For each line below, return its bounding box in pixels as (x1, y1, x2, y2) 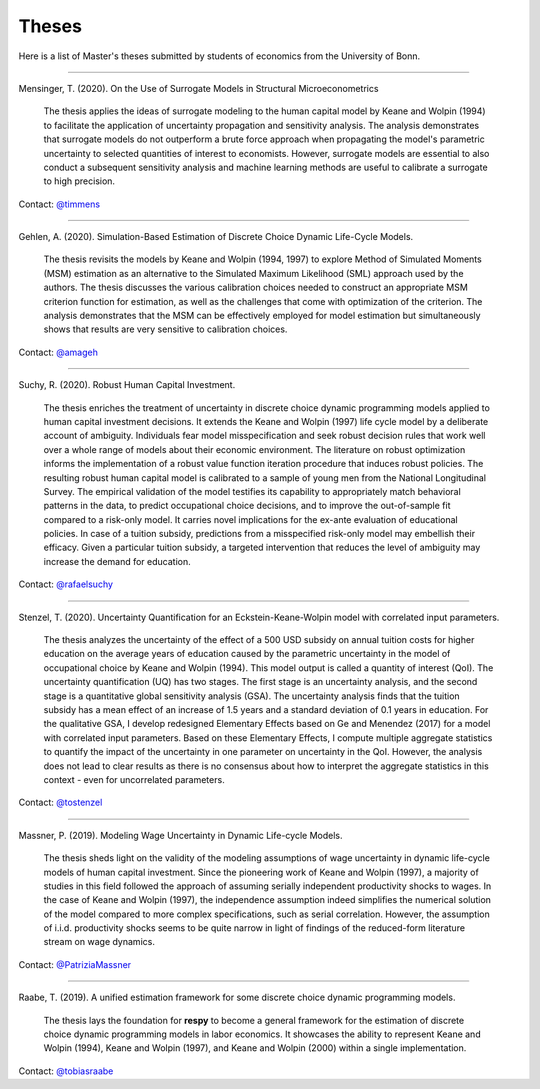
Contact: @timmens (18, 198, 100, 210)
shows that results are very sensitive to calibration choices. (43, 323, 288, 335)
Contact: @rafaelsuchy (18, 578, 114, 590)
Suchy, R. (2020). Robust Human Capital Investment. (18, 379, 236, 391)
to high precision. (43, 175, 115, 187)
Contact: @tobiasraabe (18, 1065, 114, 1077)
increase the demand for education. (43, 555, 191, 567)
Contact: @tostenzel (18, 796, 103, 809)
